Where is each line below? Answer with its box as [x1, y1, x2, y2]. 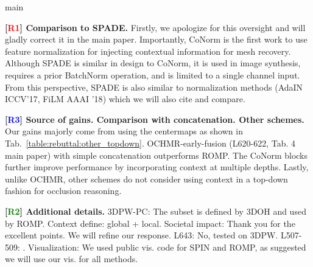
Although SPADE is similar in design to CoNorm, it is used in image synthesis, [5, 57, 301, 69]
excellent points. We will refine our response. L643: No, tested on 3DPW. [5, 229, 278, 241]
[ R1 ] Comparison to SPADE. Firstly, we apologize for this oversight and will [5, 21, 306, 33]
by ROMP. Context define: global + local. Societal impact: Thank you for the [5, 217, 295, 229]
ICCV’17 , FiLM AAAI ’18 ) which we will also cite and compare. [5, 92, 245, 105]
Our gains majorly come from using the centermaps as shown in [5, 125, 243, 137]
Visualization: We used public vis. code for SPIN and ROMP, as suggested [28, 240, 306, 253]
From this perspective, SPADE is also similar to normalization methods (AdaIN [5, 80, 303, 93]
